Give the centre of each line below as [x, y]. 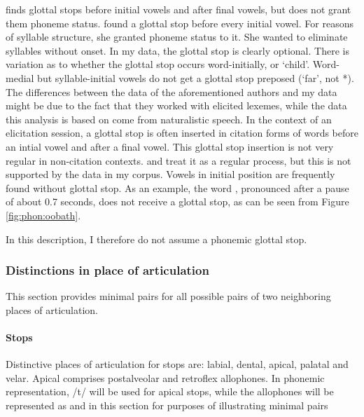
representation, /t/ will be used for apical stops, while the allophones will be [170, 391]
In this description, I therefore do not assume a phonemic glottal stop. [156, 239]
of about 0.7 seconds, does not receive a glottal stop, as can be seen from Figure [177, 201]
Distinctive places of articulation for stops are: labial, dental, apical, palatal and [177, 364]
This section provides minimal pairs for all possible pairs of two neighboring [168, 296]
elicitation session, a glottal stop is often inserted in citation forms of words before [182, 133]
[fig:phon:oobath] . [43, 215]
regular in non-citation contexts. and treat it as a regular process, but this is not [178, 160]
